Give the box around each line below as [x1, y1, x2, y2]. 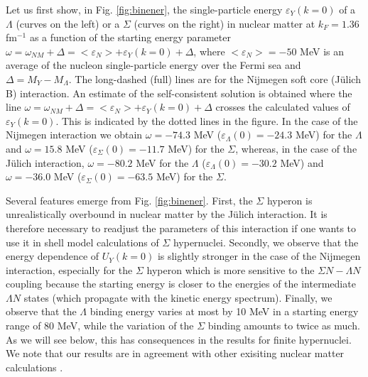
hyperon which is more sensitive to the [146, 262, 315, 277]
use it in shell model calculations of [6, 234, 159, 249]
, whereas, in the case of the [235, 141, 357, 155]
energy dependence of [6, 248, 99, 263]
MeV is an [300, 43, 345, 58]
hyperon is [266, 192, 313, 207]
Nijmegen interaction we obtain [6, 127, 143, 142]
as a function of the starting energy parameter [29, 30, 231, 45]
